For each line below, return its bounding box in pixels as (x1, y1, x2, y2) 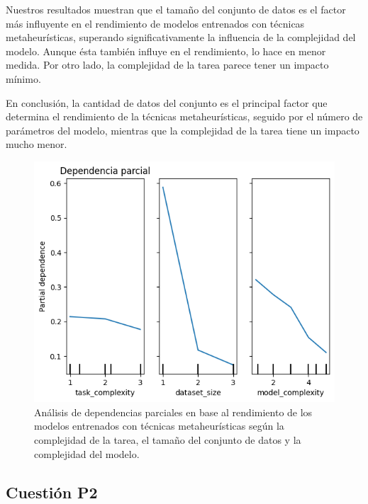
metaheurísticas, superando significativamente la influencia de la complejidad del (6, 30, 356, 45)
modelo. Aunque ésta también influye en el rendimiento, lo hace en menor (6, 43, 326, 58)
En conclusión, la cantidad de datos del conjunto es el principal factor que (6, 95, 328, 110)
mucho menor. (6, 137, 67, 151)
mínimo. (6, 71, 41, 86)
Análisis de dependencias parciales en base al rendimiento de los (34, 404, 313, 419)
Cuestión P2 (6, 481, 98, 503)
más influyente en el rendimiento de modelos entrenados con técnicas (6, 16, 305, 30)
